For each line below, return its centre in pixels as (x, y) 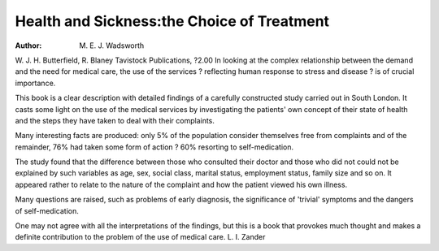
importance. (35, 83)
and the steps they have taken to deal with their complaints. (115, 120)
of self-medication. (47, 210)
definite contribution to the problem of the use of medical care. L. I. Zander (140, 237)
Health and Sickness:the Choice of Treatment (172, 21)
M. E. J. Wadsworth (112, 45)
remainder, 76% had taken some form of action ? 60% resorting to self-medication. (154, 147)
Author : (28, 45)
